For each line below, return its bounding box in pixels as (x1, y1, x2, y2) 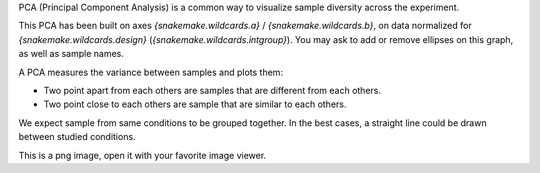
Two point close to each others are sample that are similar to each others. (43, 98, 347, 110)
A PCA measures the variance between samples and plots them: (18, 66, 284, 78)
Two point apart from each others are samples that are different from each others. (43, 84, 382, 96)
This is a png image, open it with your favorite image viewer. (18, 149, 267, 161)
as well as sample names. (18, 48, 125, 60)
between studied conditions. (18, 131, 136, 143)
